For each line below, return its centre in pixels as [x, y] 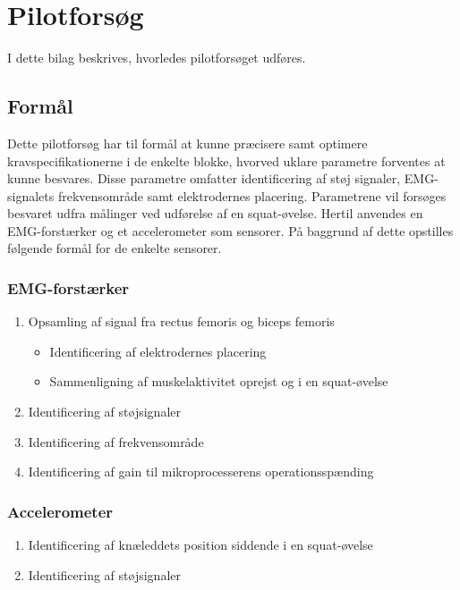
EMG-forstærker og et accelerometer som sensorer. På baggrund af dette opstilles [230, 230]
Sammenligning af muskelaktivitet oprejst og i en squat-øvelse [219, 381]
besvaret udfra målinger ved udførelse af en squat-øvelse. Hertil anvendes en [215, 213]
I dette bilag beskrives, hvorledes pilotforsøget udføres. [157, 58]
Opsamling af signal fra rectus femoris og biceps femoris [181, 321]
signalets [31, 195]
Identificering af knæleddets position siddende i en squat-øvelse [200, 545]
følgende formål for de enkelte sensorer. [115, 248]
